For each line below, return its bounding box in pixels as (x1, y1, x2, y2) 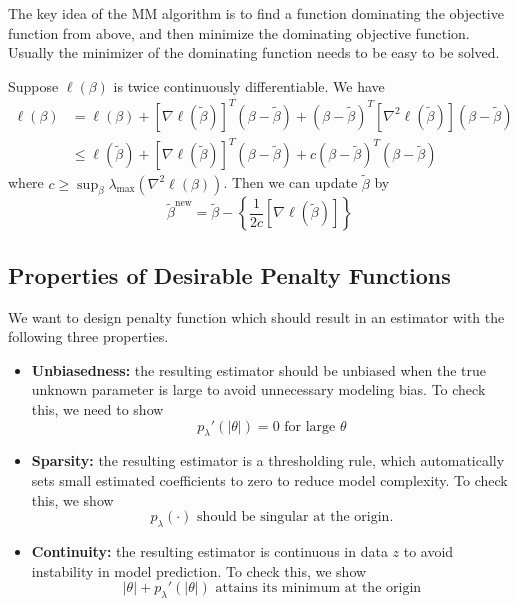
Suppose (8, 75, 59, 96)
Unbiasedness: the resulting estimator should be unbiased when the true (31, 359, 486, 380)
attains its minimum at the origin (215, 581, 422, 596)
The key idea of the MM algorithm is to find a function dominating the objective (8, 3, 504, 23)
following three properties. (8, 326, 169, 347)
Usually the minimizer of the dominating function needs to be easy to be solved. (8, 42, 500, 63)
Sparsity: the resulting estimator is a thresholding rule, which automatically (31, 450, 505, 471)
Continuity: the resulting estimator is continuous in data (31, 541, 388, 561)
